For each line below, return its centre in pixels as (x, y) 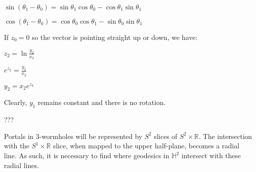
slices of (166, 136)
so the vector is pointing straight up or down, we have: (115, 37)
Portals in (19, 136)
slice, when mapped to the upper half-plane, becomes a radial (146, 146)
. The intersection (225, 136)
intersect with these (211, 155)
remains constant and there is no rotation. (102, 102)
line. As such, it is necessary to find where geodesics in (87, 155)
